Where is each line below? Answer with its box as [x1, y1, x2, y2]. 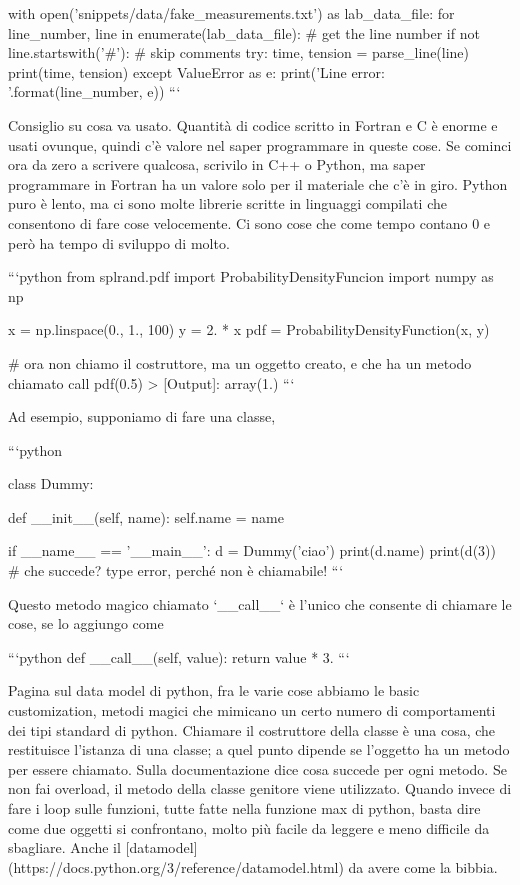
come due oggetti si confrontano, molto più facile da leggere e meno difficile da [8, 817, 490, 838]
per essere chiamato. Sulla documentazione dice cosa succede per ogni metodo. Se [8, 758, 507, 779]
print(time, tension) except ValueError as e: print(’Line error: [8, 61, 385, 82]
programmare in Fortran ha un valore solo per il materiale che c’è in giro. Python [8, 173, 508, 194]
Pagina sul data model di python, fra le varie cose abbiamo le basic [8, 680, 420, 701]
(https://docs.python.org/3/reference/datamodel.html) [8, 856, 344, 877]
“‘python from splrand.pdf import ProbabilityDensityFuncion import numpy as [8, 266, 494, 287]
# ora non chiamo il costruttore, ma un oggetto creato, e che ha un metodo [8, 352, 472, 373]
